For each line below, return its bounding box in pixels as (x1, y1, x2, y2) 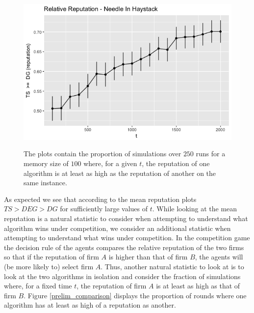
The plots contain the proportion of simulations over (24, 148, 181, 159)
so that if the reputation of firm (4, 252, 99, 262)
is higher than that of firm (108, 252, 188, 262)
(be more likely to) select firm (4, 261, 94, 272)
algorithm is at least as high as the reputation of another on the (24, 168, 216, 178)
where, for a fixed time (4, 281, 72, 291)
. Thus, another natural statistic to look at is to (101, 261, 244, 272)
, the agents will (195, 252, 243, 262)
